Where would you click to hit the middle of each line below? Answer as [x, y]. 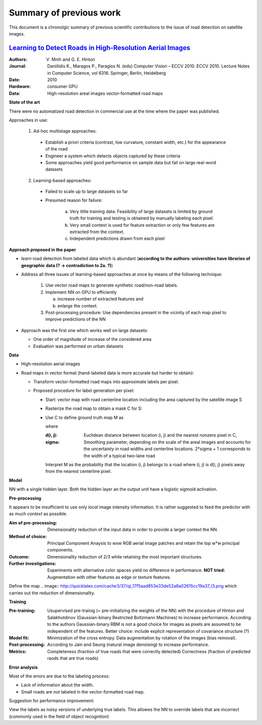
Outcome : [19, 556]
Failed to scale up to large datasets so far [87, 191]
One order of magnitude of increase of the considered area [92, 339]
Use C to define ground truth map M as [84, 417]
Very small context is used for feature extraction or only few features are [142, 225]
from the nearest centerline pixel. [78, 472]
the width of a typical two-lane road [119, 455]
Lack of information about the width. [57, 685]
